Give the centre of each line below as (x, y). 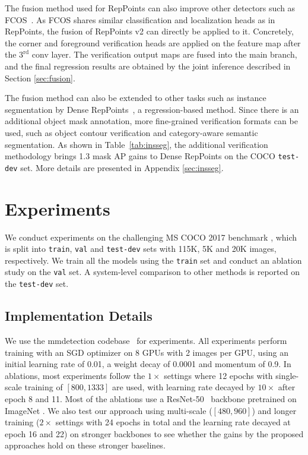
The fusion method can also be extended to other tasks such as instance (136, 98)
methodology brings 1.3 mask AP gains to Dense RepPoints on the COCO (140, 156)
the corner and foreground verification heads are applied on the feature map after (153, 42)
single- (287, 375)
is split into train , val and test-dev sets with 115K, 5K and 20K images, (141, 249)
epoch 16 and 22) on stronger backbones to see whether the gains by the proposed (154, 433)
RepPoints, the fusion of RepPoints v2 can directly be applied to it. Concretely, (149, 31)
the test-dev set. (37, 284)
